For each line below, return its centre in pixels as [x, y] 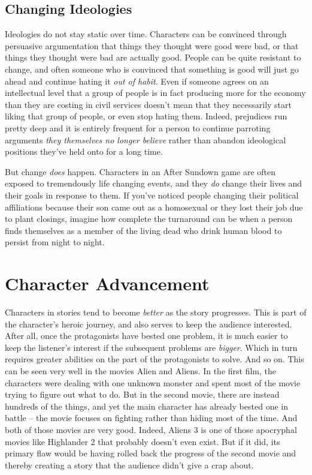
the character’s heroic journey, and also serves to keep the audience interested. [149, 324]
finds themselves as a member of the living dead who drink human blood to [143, 230]
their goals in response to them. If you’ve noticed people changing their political [152, 195]
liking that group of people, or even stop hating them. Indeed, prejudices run [146, 116]
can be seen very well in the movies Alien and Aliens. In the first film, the [141, 370]
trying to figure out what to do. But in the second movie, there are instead [142, 394]
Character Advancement [107, 283]
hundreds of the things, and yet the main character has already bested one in [146, 406]
